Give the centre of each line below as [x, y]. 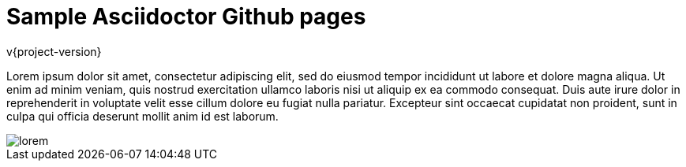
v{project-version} [54, 51]
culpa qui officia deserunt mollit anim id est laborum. [142, 116]
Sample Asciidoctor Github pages [186, 17]
